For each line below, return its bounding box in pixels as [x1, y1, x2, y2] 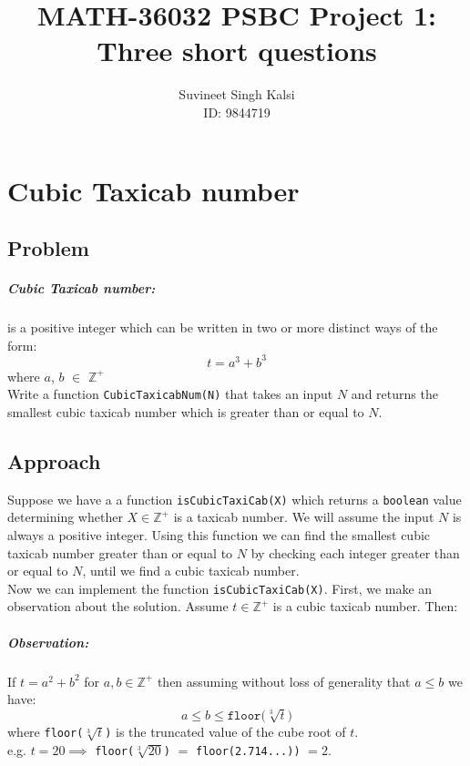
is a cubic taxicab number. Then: [272, 597, 458, 616]
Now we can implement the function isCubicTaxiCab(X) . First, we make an [7, 578, 433, 597]
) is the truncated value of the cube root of [105, 721, 346, 740]
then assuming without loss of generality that [157, 671, 411, 690]
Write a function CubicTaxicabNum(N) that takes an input [7, 384, 333, 403]
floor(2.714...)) [196, 744, 301, 758]
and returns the [351, 384, 438, 403]
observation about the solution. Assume [7, 597, 229, 616]
